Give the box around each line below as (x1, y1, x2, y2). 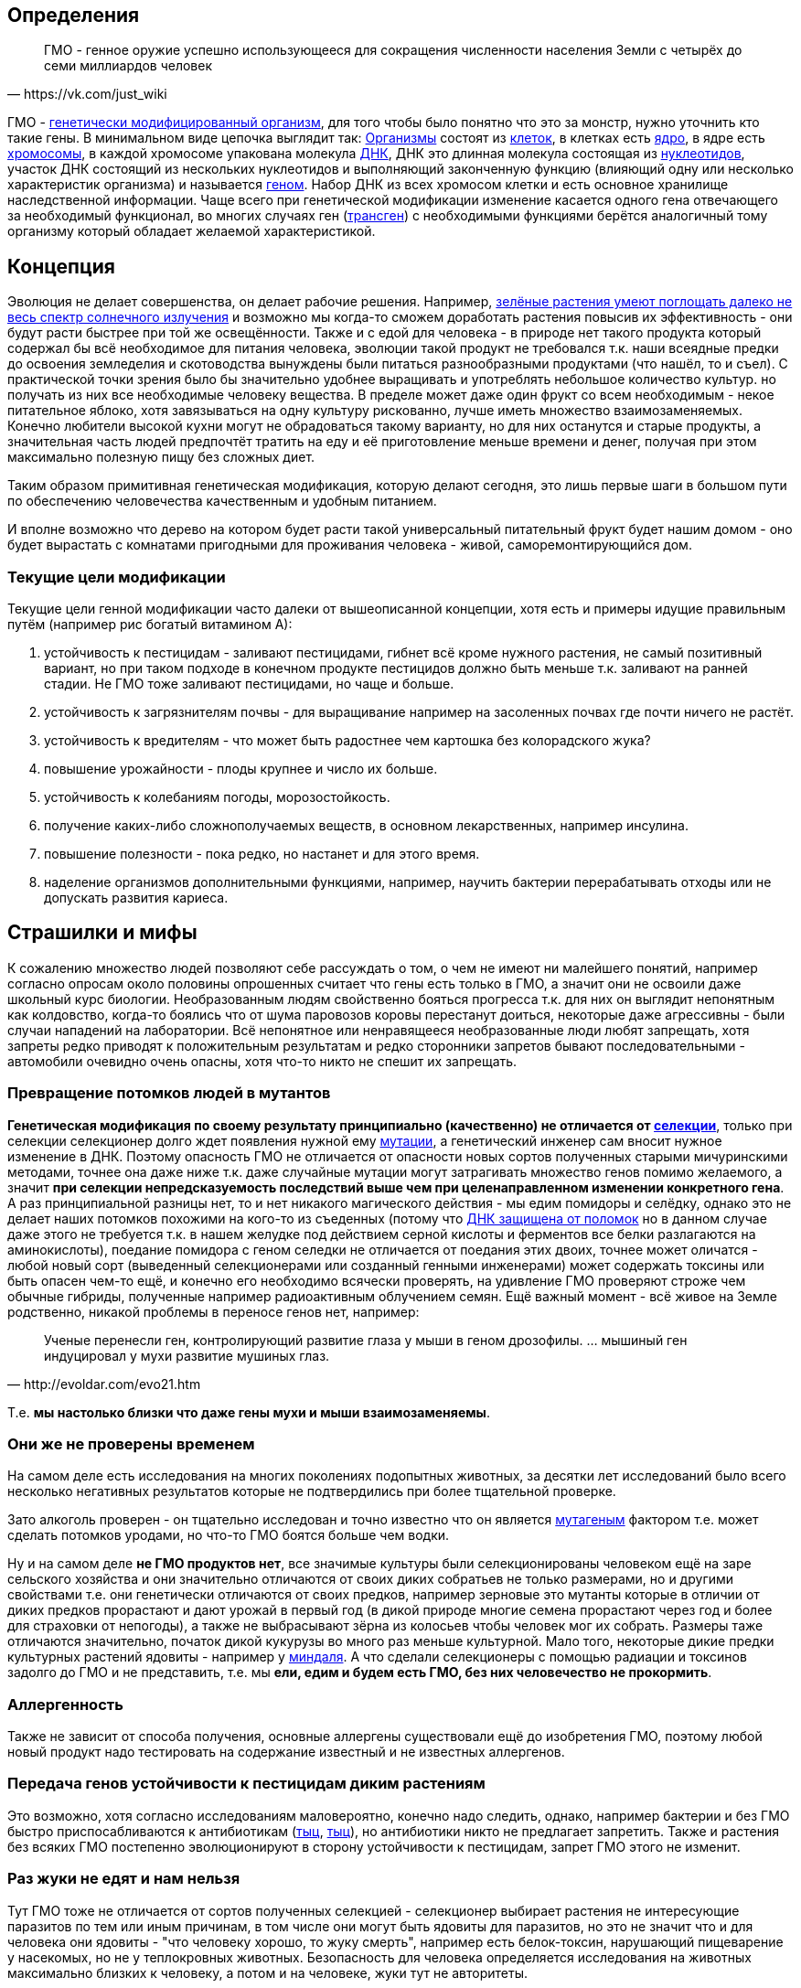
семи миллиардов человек (44, 58, 213, 74)
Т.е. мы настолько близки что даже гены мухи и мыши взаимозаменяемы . (7, 1404, 490, 1420)
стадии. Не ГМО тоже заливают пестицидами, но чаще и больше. (44, 676, 454, 692)
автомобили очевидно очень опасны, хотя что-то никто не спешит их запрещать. (7, 1053, 518, 1069)
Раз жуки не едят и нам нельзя (7, 1869, 240, 1888)
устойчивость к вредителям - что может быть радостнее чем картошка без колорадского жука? (44, 732, 651, 749)
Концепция (7, 254, 115, 278)
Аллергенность (7, 1694, 123, 1714)
